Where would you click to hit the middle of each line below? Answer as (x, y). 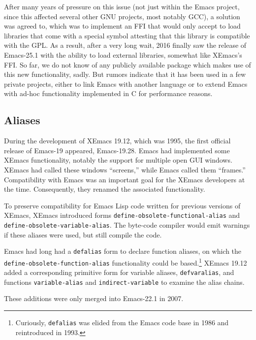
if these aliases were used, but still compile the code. (83, 234)
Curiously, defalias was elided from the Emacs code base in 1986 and (122, 323)
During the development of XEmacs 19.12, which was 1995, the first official (117, 141)
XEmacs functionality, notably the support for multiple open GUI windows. (118, 160)
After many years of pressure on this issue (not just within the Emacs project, (122, 6)
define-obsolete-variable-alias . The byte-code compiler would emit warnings (127, 224)
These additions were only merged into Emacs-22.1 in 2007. (94, 298)
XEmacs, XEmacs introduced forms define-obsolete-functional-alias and (122, 215)
